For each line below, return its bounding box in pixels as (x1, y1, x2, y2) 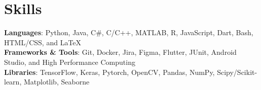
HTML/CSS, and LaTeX (4, 37, 82, 47)
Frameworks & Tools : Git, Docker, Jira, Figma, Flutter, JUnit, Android (4, 47, 237, 57)
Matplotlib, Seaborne (23, 76, 90, 87)
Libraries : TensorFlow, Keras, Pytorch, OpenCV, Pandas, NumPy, (4, 66, 215, 77)
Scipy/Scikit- (217, 66, 257, 77)
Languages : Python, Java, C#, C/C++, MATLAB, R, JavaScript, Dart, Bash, (4, 27, 253, 38)
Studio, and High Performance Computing (4, 56, 135, 67)
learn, (4, 76, 22, 87)
